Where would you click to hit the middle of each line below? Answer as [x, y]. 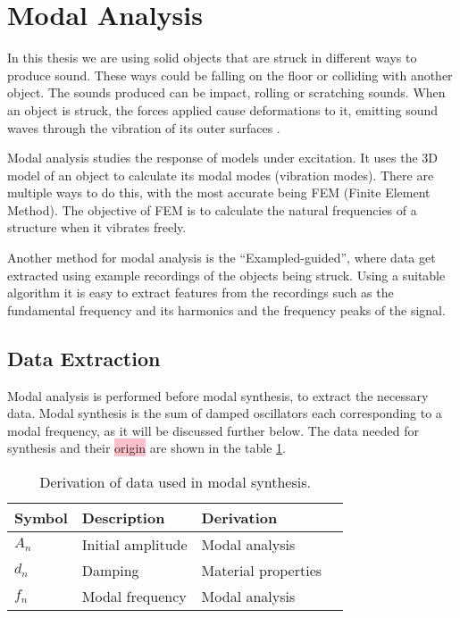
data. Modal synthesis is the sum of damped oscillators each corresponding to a [225, 413]
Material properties [262, 571]
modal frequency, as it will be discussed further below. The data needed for [213, 430]
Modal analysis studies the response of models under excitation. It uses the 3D [223, 158]
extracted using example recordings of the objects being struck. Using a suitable [226, 275]
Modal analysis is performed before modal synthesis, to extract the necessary [218, 395]
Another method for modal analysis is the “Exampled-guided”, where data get [222, 258]
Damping [110, 571]
